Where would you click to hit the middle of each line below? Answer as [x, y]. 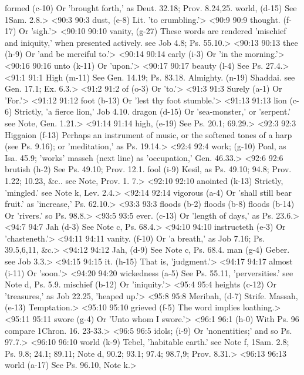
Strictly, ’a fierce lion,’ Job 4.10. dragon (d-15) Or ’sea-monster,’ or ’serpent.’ [153, 111]
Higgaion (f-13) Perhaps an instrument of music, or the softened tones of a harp [148, 134]
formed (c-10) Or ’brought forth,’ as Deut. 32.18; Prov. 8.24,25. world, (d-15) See [151, 8]
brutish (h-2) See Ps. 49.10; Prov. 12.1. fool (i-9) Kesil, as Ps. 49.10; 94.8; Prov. [148, 169]
